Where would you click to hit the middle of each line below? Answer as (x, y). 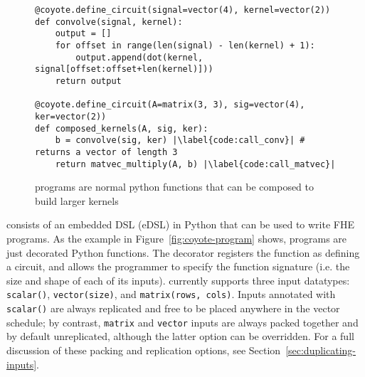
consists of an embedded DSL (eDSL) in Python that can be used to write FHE (180, 224)
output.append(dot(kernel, (139, 57)
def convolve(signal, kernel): (109, 22)
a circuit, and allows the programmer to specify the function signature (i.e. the (178, 266)
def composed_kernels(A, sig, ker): (122, 128)
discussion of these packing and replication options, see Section (144, 350)
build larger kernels (77, 200)
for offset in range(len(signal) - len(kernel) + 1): (185, 45)
